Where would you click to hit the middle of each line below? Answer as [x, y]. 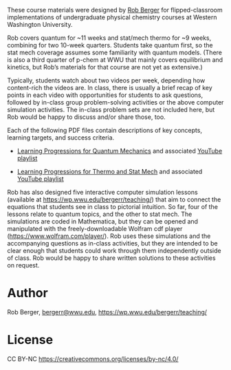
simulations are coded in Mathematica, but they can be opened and [102, 221]
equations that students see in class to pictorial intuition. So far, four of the [113, 207]
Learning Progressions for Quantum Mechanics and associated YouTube [120, 151]
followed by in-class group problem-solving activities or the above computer [115, 102]
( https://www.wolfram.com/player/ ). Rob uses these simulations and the [109, 236]
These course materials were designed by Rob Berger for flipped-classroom [115, 10]
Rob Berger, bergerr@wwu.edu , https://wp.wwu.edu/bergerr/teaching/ [107, 312]
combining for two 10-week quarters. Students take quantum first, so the [110, 45]
